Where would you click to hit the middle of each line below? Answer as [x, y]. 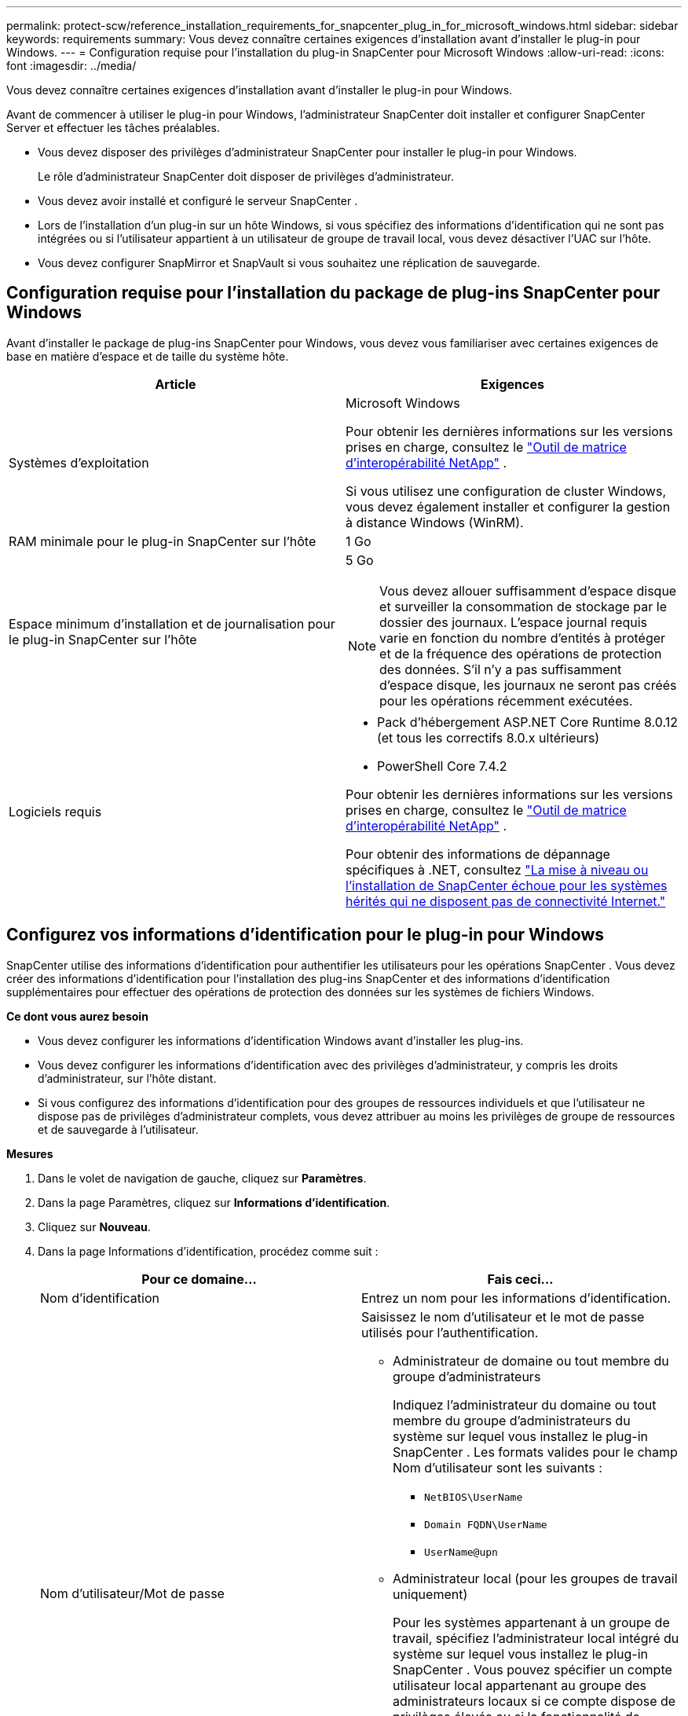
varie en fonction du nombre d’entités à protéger [523, 638]
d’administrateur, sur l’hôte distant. [127, 1078]
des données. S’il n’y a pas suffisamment [501, 669]
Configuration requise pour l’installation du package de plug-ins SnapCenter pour [333, 293]
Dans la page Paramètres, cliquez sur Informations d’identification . [214, 1202]
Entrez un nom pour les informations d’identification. [516, 1298]
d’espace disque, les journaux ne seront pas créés [528, 685]
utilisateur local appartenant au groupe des [520, 1685]
